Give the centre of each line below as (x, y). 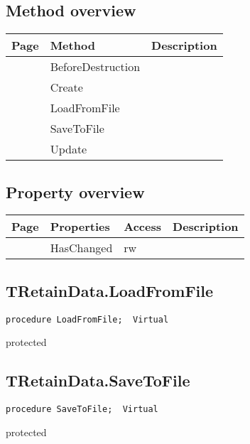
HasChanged (81, 248)
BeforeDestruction (95, 67)
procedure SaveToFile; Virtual (82, 410)
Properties (80, 227)
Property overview (75, 191)
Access (143, 227)
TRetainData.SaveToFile (98, 380)
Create (66, 87)
